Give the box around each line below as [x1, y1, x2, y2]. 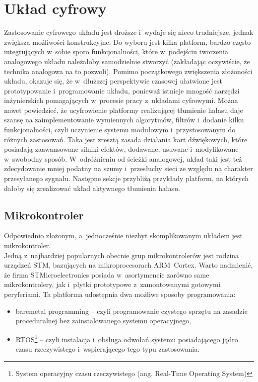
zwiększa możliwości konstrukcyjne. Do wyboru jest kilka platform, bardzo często [4, 36, 251, 47]
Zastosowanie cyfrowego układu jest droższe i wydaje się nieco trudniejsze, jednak [4, 27, 254, 37]
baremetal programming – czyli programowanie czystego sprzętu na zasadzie [15, 305, 248, 316]
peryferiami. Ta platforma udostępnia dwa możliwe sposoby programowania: [4, 288, 236, 299]
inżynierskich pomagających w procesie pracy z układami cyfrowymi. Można [4, 95, 238, 105]
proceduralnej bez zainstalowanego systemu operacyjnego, [15, 315, 192, 326]
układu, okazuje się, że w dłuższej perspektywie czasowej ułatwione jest [4, 76, 222, 86]
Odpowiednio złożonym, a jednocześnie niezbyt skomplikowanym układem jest [4, 230, 243, 241]
